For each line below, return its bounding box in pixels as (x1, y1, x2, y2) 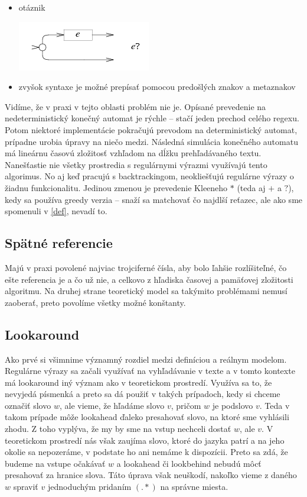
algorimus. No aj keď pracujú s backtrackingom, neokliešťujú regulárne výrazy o (5, 170, 294, 182)
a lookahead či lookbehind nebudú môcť (116, 457, 262, 469)
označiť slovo (5, 399, 51, 411)
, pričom (171, 399, 201, 411)
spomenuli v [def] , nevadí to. (5, 205, 107, 217)
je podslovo (212, 399, 253, 411)
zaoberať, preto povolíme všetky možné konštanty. (5, 296, 186, 308)
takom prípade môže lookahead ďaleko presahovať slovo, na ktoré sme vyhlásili (5, 411, 289, 423)
